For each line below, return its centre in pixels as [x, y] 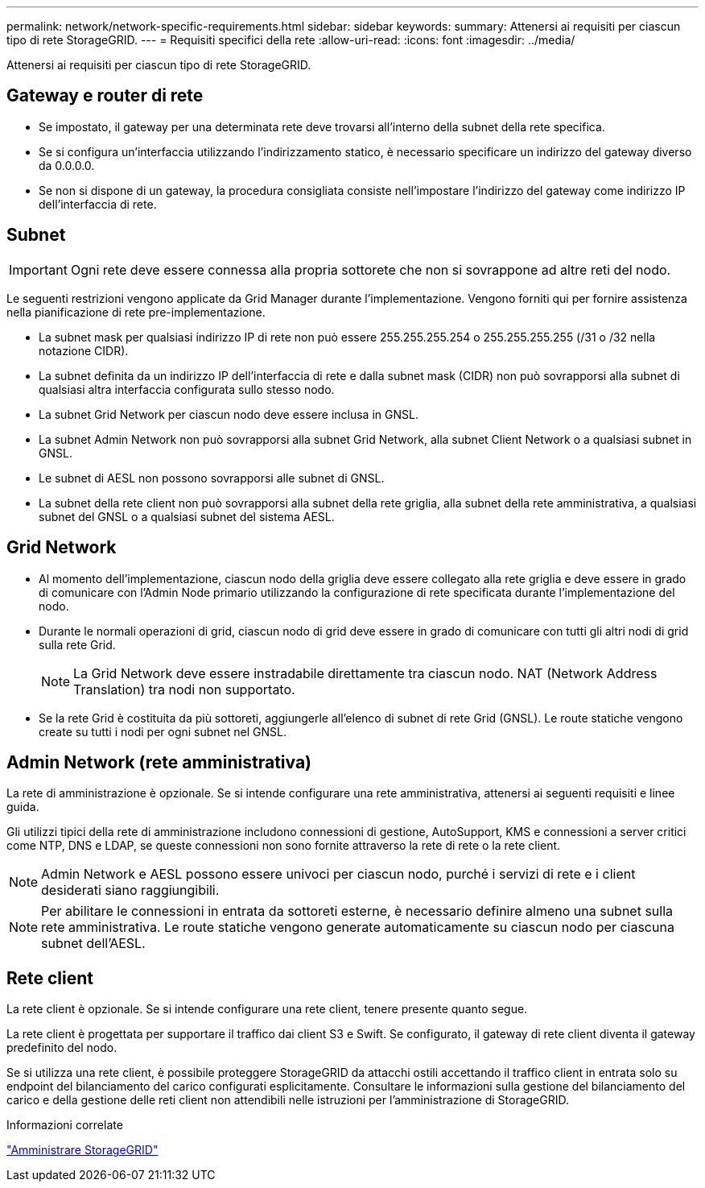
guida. [23, 807]
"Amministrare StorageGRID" [82, 1150]
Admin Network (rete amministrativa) [159, 762]
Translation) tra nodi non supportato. [184, 689]
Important [38, 269]
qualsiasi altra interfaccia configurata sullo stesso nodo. [187, 389]
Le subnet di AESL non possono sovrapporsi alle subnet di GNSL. [212, 478]
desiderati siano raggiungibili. [130, 890]
